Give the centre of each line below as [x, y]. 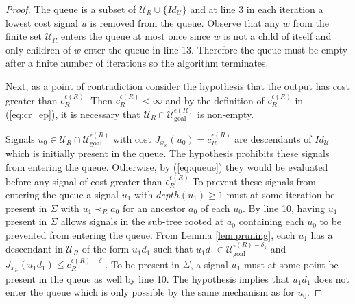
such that [173, 249]
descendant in [34, 249]
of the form [106, 249]
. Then [99, 100]
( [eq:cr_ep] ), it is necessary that [73, 114]
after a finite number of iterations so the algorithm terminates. [137, 63]
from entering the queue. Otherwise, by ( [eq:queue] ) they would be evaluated [167, 167]
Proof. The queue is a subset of [71, 9]
